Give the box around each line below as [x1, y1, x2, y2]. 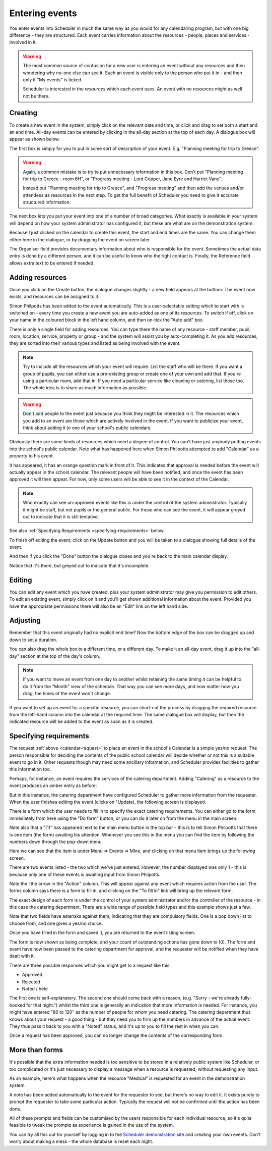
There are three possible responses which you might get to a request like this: [9, 962, 171, 968]
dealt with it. [9, 953, 35, 959]
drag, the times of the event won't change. [23, 691, 111, 697]
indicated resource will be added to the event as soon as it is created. [9, 718, 154, 724]
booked [9, 1002, 25, 1008]
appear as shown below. [9, 136, 60, 142]
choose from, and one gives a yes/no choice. [9, 920, 103, 926]
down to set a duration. [9, 637, 57, 643]
